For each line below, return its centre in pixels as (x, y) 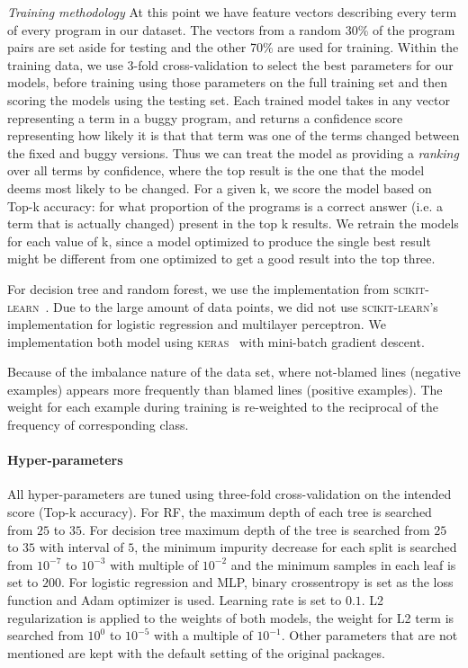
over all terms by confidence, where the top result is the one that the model (216, 170)
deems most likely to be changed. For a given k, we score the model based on (220, 187)
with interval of (81, 547)
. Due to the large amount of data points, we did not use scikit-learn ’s (242, 306)
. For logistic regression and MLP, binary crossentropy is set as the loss (257, 582)
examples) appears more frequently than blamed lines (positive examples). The (225, 389)
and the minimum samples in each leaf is (343, 564)
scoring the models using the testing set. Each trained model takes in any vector (229, 99)
